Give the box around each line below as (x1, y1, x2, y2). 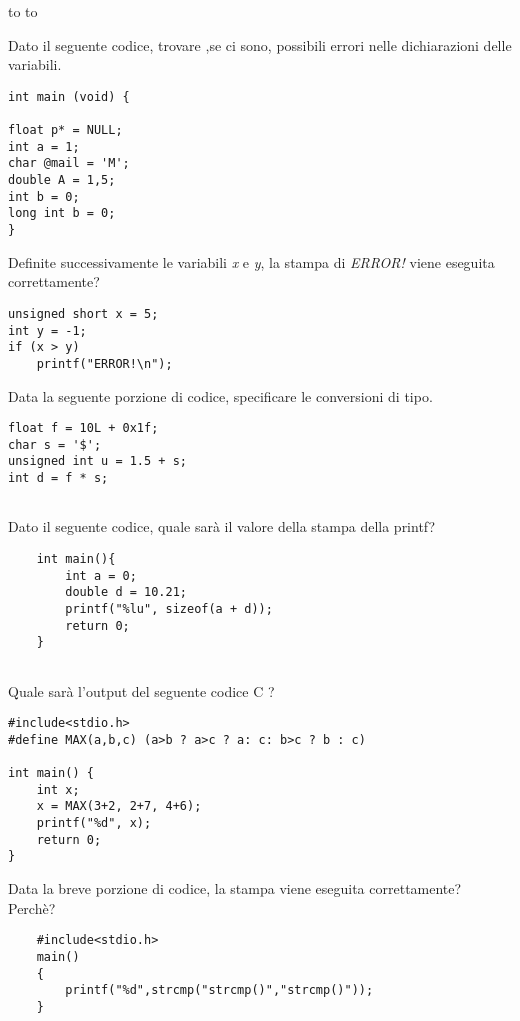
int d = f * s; (8, 471, 109, 486)
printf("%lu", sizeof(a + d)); (65, 601, 273, 616)
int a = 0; (65, 568, 137, 583)
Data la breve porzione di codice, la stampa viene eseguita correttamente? (8, 878, 462, 899)
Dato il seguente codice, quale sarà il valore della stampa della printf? (8, 516, 436, 537)
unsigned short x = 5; (8, 306, 159, 321)
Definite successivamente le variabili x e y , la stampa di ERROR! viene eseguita (8, 251, 495, 272)
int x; (36, 782, 80, 797)
